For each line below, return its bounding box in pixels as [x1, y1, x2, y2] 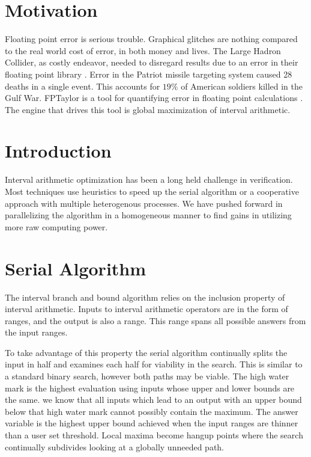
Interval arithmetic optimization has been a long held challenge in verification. [5, 173, 293, 186]
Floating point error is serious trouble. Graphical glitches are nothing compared [5, 32, 298, 45]
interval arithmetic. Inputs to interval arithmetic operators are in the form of [5, 302, 288, 315]
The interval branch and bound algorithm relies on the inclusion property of [5, 290, 285, 303]
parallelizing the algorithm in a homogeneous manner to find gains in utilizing [5, 209, 292, 221]
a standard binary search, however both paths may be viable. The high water [5, 370, 289, 382]
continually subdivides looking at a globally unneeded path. [5, 440, 225, 453]
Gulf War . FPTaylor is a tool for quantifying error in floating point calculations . [5, 91, 303, 104]
